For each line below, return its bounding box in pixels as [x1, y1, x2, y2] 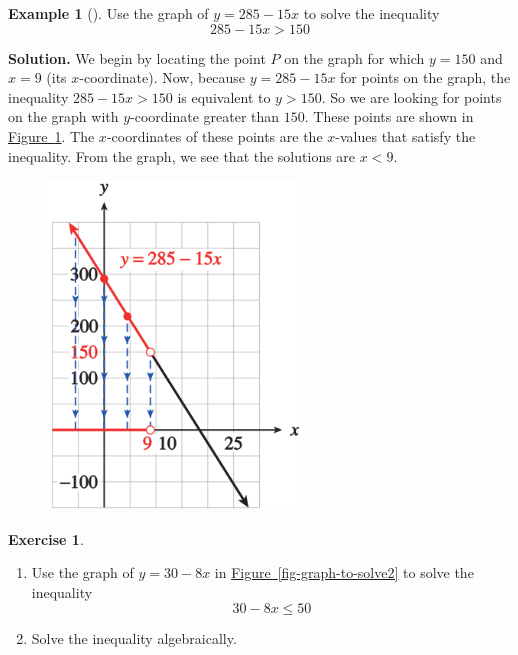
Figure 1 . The [8, 125, 95, 146]
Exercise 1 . [8, 528, 84, 549]
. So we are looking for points [321, 86, 502, 107]
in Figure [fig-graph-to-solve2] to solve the [214, 562, 474, 583]
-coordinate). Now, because [79, 67, 246, 88]
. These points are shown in [304, 106, 474, 127]
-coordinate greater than [130, 106, 280, 127]
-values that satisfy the [335, 125, 476, 146]
